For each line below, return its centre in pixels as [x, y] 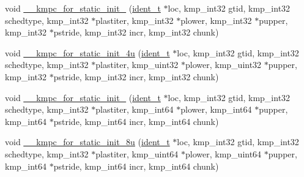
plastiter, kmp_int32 [135, 20]
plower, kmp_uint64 [224, 153]
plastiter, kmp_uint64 [137, 153]
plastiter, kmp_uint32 [137, 65]
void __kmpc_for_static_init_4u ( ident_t [87, 52]
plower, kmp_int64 [216, 109]
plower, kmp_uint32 [224, 65]
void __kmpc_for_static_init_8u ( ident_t [87, 142]
